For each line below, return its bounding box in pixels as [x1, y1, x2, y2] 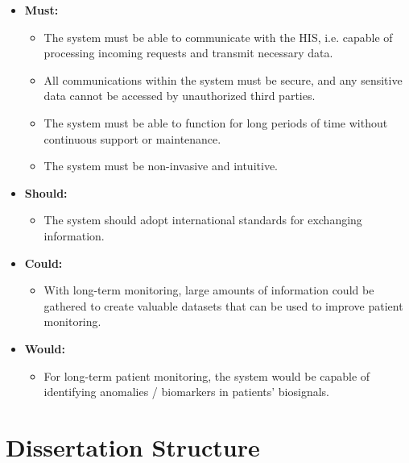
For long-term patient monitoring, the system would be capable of [43, 367, 370, 384]
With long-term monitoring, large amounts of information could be [43, 282, 374, 298]
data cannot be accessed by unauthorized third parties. [43, 87, 316, 104]
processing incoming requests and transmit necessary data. [43, 44, 333, 61]
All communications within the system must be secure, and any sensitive [43, 71, 403, 88]
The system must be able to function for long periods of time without [43, 114, 388, 131]
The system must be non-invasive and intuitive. [43, 157, 278, 174]
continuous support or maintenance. [43, 130, 221, 147]
